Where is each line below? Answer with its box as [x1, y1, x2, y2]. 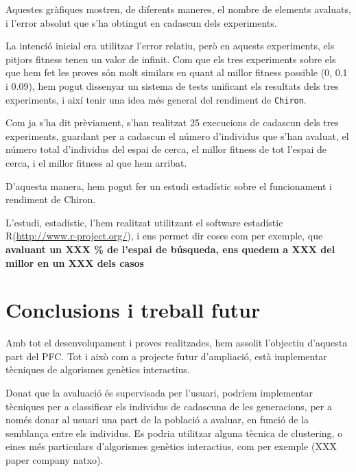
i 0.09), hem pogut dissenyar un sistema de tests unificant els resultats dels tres [5, 78, 339, 93]
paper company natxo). [5, 453, 104, 467]
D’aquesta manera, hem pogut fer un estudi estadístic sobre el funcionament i [5, 178, 332, 193]
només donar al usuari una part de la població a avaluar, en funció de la [5, 412, 309, 427]
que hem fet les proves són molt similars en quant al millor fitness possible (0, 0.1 [5, 65, 348, 80]
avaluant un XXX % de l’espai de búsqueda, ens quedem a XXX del [5, 241, 335, 256]
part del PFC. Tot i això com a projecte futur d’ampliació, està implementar [5, 349, 327, 363]
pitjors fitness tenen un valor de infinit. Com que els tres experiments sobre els [5, 51, 336, 66]
